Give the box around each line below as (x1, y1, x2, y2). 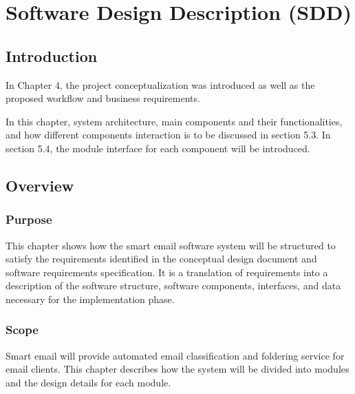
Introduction (6, 45, 98, 66)
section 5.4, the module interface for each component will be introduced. (6, 141, 310, 155)
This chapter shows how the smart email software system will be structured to (6, 238, 336, 252)
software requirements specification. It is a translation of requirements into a (6, 265, 328, 279)
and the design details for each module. (6, 375, 171, 389)
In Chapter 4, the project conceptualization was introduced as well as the (6, 77, 315, 92)
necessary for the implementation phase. (6, 291, 175, 306)
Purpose (6, 211, 52, 228)
